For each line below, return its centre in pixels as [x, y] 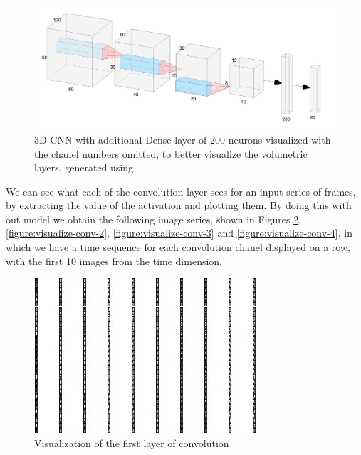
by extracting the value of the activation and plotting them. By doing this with [179, 205]
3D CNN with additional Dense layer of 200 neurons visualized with [183, 139]
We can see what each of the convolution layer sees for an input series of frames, [181, 191]
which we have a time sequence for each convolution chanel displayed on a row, [178, 247]
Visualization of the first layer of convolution [132, 443]
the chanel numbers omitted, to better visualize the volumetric [171, 153]
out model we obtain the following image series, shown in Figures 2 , [154, 219]
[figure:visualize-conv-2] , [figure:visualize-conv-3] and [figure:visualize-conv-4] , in [179, 233]
